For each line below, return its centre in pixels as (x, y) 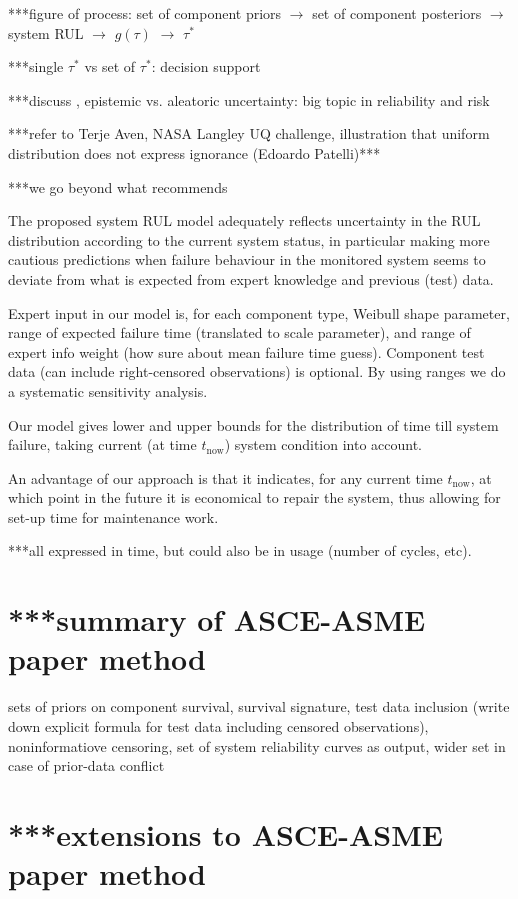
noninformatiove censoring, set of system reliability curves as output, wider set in (257, 745)
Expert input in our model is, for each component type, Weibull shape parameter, (259, 312)
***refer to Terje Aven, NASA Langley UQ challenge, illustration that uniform (249, 133)
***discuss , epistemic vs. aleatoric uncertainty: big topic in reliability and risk (249, 99)
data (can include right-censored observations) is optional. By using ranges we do (257, 371)
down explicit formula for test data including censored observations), (218, 725)
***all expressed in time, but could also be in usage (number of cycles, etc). (240, 550)
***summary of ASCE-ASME (217, 619)
